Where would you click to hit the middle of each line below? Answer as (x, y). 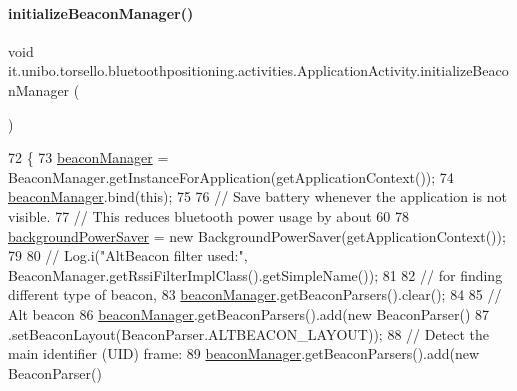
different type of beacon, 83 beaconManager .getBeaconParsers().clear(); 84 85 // (255, 294)
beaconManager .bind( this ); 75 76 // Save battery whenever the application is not (257, 196)
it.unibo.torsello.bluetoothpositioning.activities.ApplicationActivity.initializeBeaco (258, 70)
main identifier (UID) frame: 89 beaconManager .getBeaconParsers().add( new (244, 353)
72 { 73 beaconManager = (88, 157)
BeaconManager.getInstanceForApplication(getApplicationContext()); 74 (231, 176)
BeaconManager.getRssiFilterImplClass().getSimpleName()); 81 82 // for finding (255, 274)
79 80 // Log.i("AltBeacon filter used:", (128, 255)
